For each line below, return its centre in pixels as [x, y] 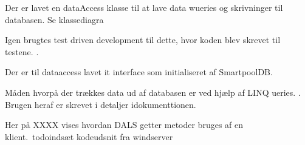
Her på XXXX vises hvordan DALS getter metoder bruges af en [124, 125]
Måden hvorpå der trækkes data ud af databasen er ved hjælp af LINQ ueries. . [153, 92]
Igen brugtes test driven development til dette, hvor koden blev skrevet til [143, 40]
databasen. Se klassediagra [54, 19]
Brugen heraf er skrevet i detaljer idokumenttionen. [101, 104]
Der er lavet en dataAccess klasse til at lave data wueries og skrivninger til [144, 7]
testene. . [22, 51]
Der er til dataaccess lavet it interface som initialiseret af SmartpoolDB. [139, 72]
